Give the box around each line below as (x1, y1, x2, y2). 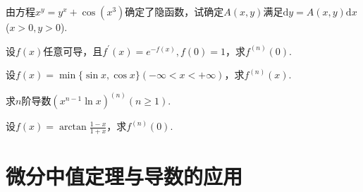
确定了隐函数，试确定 (125, 4, 224, 18)
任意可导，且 (43, 43, 103, 58)
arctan (59, 122, 87, 133)
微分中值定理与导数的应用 (6, 162, 243, 191)
